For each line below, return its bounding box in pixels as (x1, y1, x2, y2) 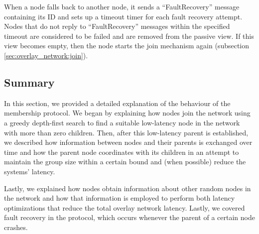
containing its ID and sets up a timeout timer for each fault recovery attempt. (4, 11, 243, 21)
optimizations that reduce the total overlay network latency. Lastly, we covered (4, 202, 245, 213)
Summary (4, 74, 55, 90)
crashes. (4, 222, 28, 232)
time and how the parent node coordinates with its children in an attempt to (4, 146, 239, 157)
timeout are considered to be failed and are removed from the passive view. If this (4, 30, 254, 41)
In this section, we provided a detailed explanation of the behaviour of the (4, 98, 231, 108)
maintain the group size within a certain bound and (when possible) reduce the (4, 156, 246, 167)
